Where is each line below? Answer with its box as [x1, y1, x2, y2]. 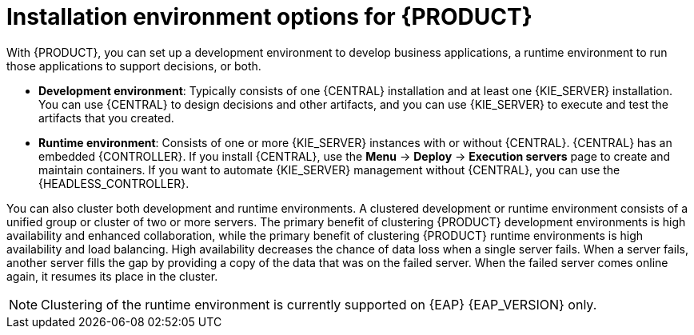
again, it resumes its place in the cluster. [6, 269, 218, 283]
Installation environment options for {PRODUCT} [6, 3, 532, 30]
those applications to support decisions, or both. [6, 58, 261, 73]
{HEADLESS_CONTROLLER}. [38, 176, 189, 190]
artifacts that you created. [38, 110, 174, 125]
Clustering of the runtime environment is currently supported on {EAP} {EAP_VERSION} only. [41, 296, 597, 313]
